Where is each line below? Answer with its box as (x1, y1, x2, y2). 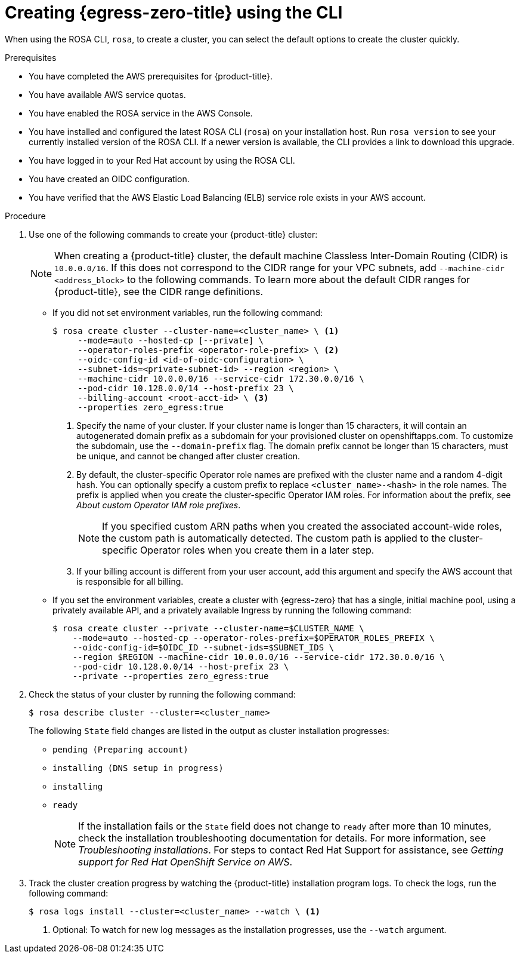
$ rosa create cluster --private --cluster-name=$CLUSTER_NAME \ (52, 623, 364, 633)
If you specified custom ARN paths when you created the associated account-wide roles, (102, 520, 502, 532)
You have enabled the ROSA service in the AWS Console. (29, 108, 253, 118)
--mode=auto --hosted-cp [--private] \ (78, 335, 264, 345)
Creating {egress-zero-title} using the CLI (5, 2, 343, 23)
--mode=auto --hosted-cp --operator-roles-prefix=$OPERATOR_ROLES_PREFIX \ (72, 632, 435, 643)
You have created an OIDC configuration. (29, 173, 190, 184)
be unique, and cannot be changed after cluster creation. (76, 450, 301, 461)
